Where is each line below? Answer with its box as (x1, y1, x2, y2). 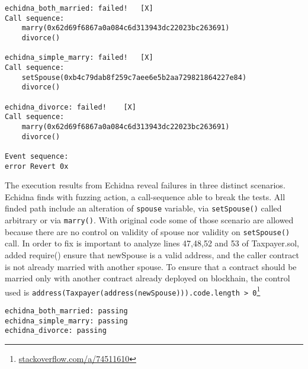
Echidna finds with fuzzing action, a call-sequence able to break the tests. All (5, 190, 285, 203)
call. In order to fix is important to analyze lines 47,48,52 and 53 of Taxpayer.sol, (5, 237, 300, 249)
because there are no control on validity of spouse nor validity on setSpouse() (5, 225, 290, 238)
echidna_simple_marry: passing (5, 316, 128, 325)
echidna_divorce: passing (5, 326, 107, 335)
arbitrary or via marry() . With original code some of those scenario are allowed (5, 214, 294, 226)
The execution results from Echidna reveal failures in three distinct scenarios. (5, 179, 285, 191)
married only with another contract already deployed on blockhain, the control (5, 272, 290, 284)
